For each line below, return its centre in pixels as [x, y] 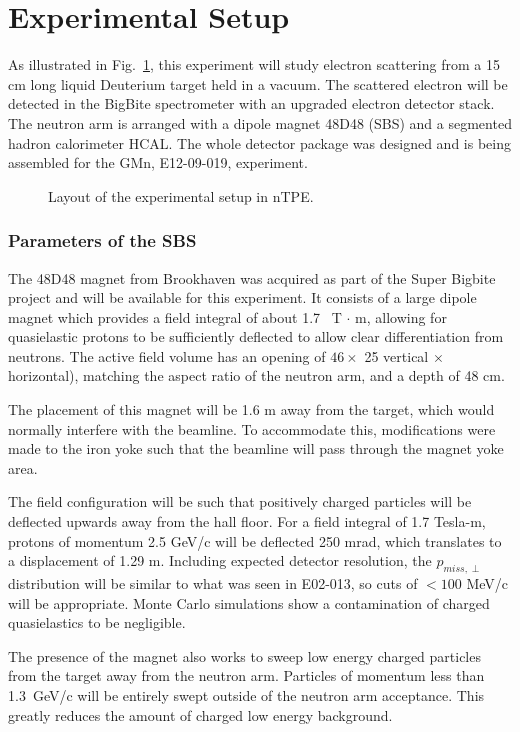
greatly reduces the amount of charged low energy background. [200, 714]
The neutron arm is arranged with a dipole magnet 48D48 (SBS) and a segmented [260, 122]
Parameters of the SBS [102, 240]
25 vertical [396, 355]
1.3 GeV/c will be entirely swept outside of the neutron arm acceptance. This [246, 694]
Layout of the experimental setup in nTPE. [181, 195]
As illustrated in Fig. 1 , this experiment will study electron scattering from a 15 [254, 64]
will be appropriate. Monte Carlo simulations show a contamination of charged [249, 602]
